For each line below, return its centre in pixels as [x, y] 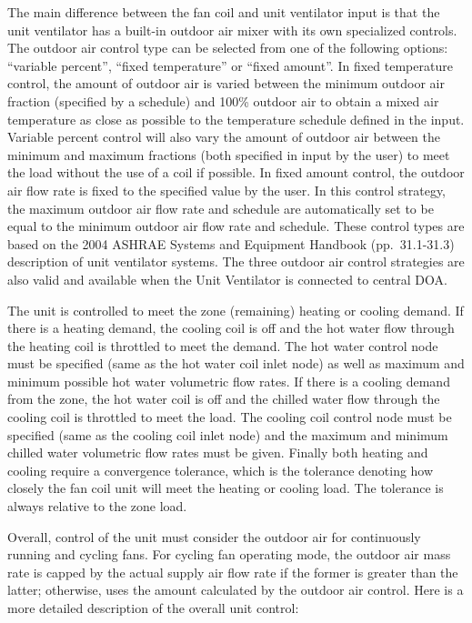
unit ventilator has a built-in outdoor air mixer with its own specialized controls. [232, 30]
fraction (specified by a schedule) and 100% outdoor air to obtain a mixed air [223, 100]
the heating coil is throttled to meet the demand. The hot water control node [223, 345]
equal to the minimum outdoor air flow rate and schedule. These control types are [236, 226]
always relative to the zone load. [97, 506]
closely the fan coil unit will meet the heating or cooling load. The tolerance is [226, 488]
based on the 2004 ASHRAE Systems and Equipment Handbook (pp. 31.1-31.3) [231, 243]
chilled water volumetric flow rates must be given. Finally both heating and [218, 452]
